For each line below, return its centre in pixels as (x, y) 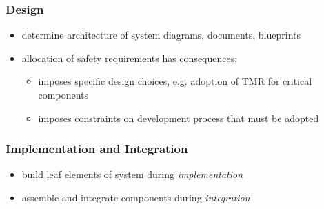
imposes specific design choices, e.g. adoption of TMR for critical (175, 81)
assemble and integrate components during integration (136, 197)
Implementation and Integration (97, 149)
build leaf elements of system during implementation (132, 174)
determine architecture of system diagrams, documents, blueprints (161, 35)
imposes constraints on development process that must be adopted (179, 118)
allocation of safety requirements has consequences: (130, 58)
